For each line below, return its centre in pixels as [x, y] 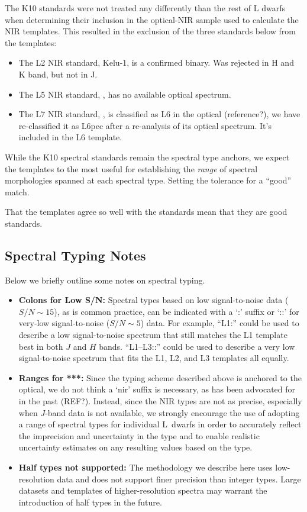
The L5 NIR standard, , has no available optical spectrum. [125, 94]
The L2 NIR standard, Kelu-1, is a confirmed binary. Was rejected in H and [156, 62]
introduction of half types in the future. [90, 502]
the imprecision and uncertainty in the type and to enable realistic [139, 435]
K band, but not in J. [58, 74]
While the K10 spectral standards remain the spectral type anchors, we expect [147, 157]
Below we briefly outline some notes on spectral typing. [105, 280]
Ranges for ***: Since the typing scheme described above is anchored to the [160, 377]
